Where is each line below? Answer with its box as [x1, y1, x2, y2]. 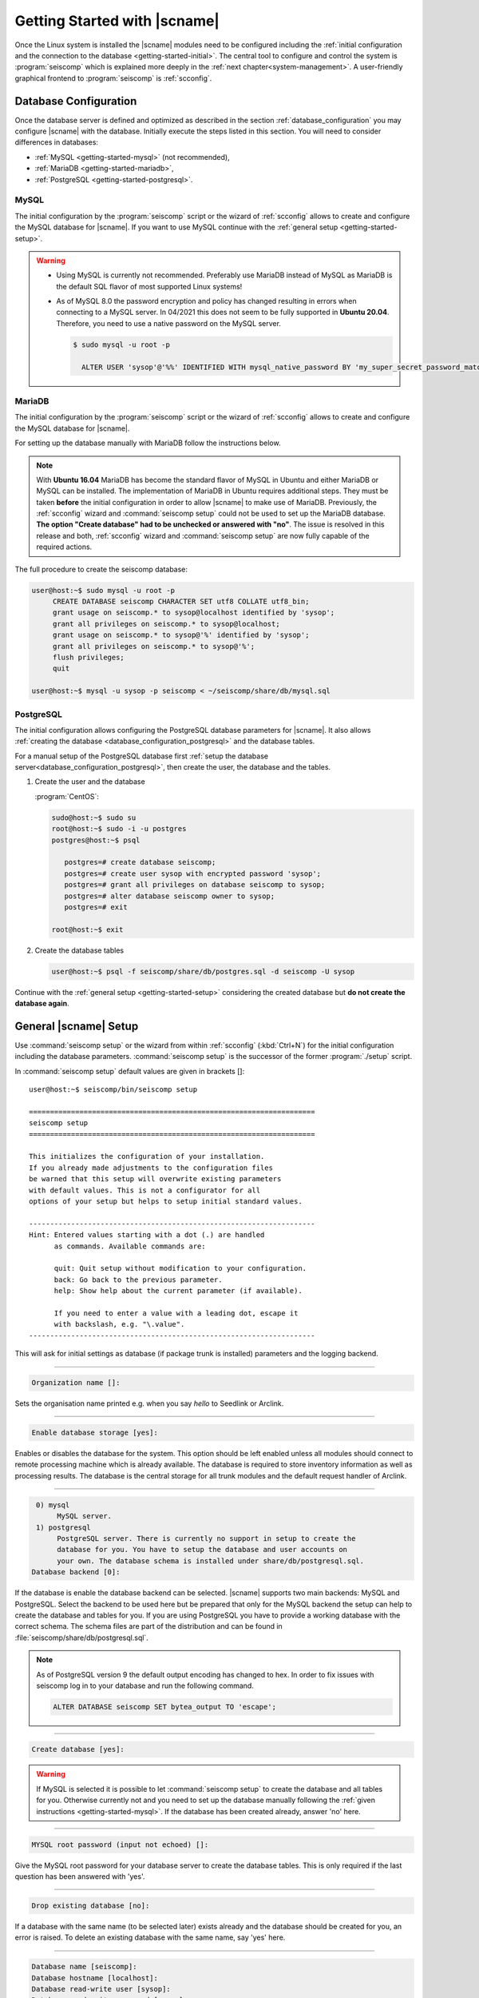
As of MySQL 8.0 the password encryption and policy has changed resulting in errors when [56, 297, 357, 306]
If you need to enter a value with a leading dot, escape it [53, 1308, 299, 1318]
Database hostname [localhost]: [31, 1973, 159, 1982]
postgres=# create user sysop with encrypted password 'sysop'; [64, 869, 322, 878]
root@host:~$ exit [51, 925, 124, 934]
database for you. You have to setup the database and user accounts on [57, 1545, 347, 1554]
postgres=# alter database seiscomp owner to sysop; [64, 891, 275, 901]
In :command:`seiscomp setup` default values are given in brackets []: [14, 1066, 245, 1076]
